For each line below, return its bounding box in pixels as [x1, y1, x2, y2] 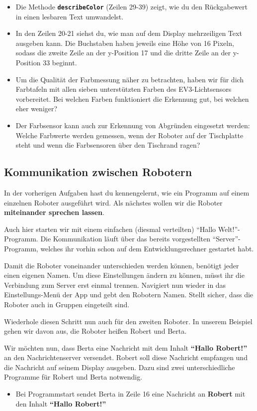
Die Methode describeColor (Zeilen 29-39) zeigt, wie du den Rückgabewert [15, 1, 248, 11]
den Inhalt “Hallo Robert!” [15, 398, 106, 409]
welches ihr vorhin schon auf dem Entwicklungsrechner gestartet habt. [40, 243, 254, 253]
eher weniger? [15, 103, 58, 114]
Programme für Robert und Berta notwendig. [4, 372, 143, 382]
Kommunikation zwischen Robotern [4, 164, 192, 180]
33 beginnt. [43, 57, 77, 68]
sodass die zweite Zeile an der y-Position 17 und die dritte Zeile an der [15, 47, 231, 58]
